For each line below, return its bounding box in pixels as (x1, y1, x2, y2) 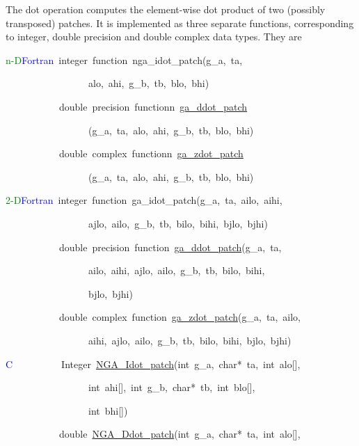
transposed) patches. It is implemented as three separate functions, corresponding (6, 15, 354, 30)
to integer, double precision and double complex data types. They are (6, 29, 302, 44)
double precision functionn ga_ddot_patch (58, 99, 248, 113)
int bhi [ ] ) (88, 403, 128, 417)
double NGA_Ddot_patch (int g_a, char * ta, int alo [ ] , (58, 427, 301, 441)
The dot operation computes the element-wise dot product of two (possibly (6, 2, 326, 16)
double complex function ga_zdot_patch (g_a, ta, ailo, (58, 310, 301, 324)
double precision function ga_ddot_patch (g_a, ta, (58, 239, 282, 254)
